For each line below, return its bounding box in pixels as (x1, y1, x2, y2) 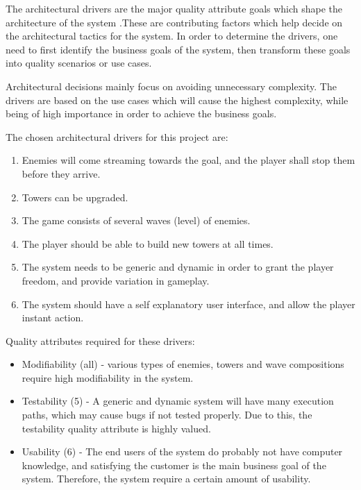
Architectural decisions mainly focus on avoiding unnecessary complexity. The (6, 78, 337, 93)
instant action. (22, 310, 84, 325)
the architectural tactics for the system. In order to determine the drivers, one (6, 28, 338, 43)
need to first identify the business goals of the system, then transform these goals (6, 42, 351, 56)
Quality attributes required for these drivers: (6, 333, 195, 348)
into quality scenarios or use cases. (6, 56, 152, 70)
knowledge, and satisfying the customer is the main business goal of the (22, 457, 326, 472)
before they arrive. (22, 166, 101, 180)
